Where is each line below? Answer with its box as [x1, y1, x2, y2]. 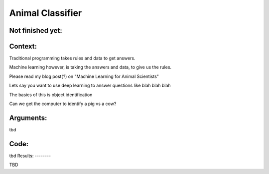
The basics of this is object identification [9, 92, 93, 98]
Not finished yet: [9, 26, 62, 35]
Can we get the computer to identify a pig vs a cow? [9, 101, 117, 107]
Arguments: [9, 114, 47, 122]
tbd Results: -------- [9, 153, 51, 159]
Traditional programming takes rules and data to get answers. [9, 55, 135, 61]
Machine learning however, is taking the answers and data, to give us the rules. [9, 64, 172, 70]
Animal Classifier [9, 7, 82, 18]
